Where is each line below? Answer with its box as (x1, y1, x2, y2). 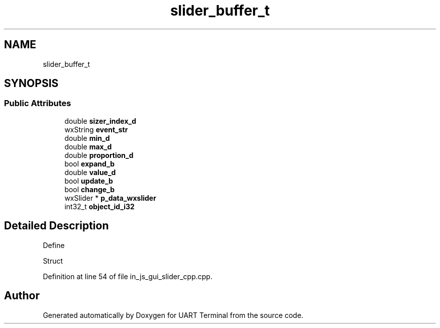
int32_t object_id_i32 (64, 202, 135, 211)
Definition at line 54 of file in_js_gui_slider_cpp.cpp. (43, 272, 212, 281)
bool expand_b (64, 159, 115, 168)
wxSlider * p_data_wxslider (64, 193, 156, 202)
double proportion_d (64, 150, 134, 159)
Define (43, 240, 65, 250)
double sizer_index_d (64, 116, 137, 125)
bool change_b (64, 185, 115, 194)
